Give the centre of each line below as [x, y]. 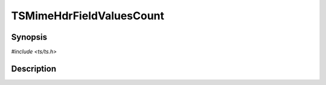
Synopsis [29, 37]
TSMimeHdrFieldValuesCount [88, 16]
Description [34, 68]
